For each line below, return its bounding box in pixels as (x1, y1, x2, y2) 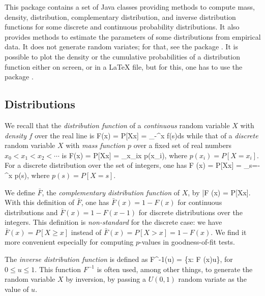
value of (5, 283, 29, 294)
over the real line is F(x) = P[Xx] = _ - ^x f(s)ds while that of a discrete (35, 130, 258, 140)
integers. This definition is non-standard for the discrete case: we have (5, 217, 222, 227)
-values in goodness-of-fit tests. (139, 236, 235, 247)
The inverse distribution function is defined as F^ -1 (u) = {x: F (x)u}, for (5, 254, 233, 264)
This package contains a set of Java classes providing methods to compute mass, (5, 2, 255, 12)
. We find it (211, 226, 247, 237)
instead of (71, 226, 102, 237)
